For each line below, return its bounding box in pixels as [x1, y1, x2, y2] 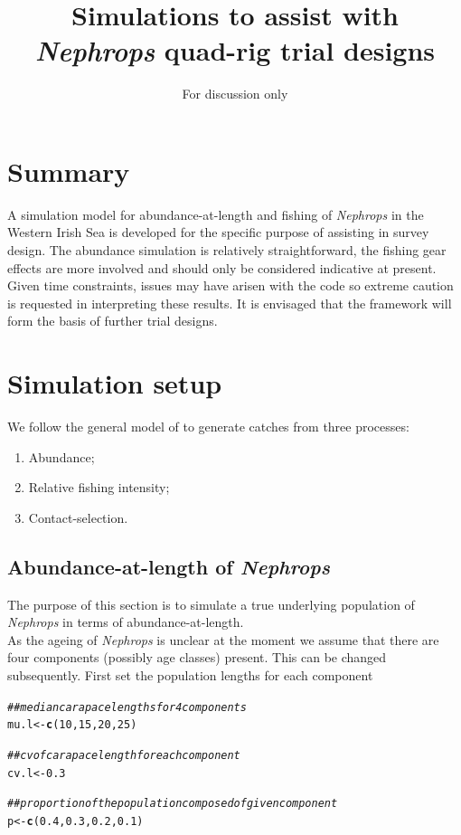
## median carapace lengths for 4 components [7, 700, 247, 714]
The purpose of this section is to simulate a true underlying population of [7, 594, 415, 613]
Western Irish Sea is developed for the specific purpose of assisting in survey [7, 223, 429, 242]
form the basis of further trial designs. [7, 311, 218, 330]
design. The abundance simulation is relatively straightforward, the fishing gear [7, 241, 447, 260]
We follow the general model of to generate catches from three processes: [7, 417, 409, 436]
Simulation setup [7, 365, 222, 402]
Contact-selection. [28, 508, 128, 527]
